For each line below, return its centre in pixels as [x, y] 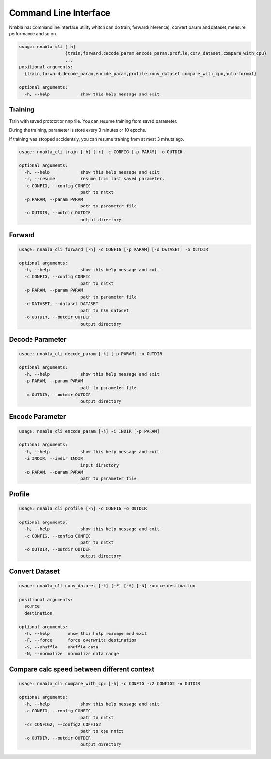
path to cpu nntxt [102, 731]
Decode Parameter [38, 340]
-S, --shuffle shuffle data [61, 647]
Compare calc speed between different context [82, 669]
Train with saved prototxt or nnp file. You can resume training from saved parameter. [93, 121]
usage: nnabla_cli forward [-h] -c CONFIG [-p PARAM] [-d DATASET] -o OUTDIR [113, 249]
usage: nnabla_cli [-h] [47, 47]
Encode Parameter [38, 417]
